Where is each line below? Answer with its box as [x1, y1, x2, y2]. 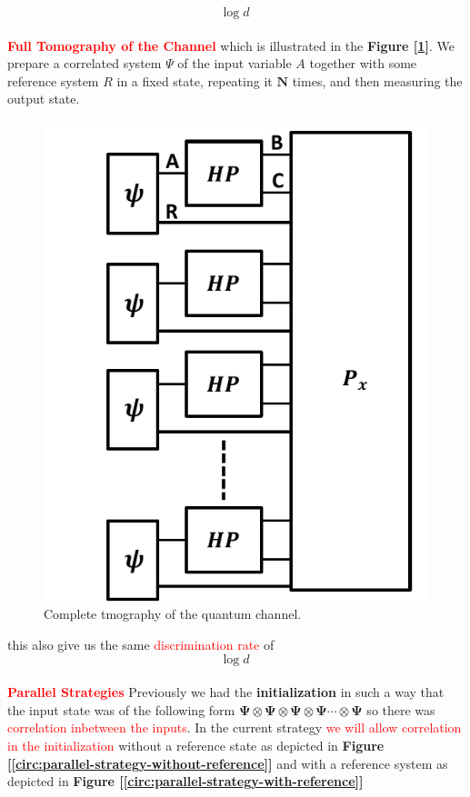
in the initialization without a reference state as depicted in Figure [7, 736, 385, 755]
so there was [366, 700, 435, 719]
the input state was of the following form [7, 700, 235, 719]
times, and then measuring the [292, 71, 463, 90]
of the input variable [177, 54, 292, 73]
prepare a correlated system [7, 54, 162, 73]
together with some [309, 54, 417, 73]
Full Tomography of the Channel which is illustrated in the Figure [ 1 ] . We [7, 35, 455, 55]
